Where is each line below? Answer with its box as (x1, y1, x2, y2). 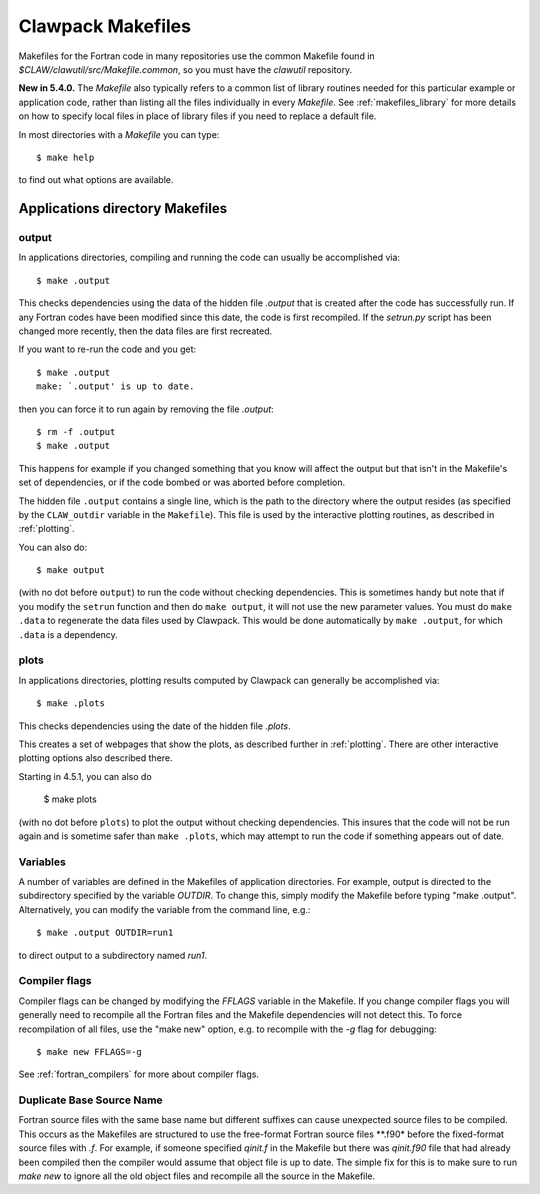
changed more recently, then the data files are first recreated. (18, 325, 273, 337)
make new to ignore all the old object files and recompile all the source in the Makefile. (18, 1170, 376, 1182)
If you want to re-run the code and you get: (18, 343, 197, 355)
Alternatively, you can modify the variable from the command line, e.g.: (18, 903, 311, 915)
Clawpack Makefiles (18, 15, 192, 37)
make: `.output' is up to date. (36, 381, 195, 392)
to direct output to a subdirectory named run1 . (18, 949, 208, 961)
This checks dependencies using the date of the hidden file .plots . (18, 720, 291, 732)
